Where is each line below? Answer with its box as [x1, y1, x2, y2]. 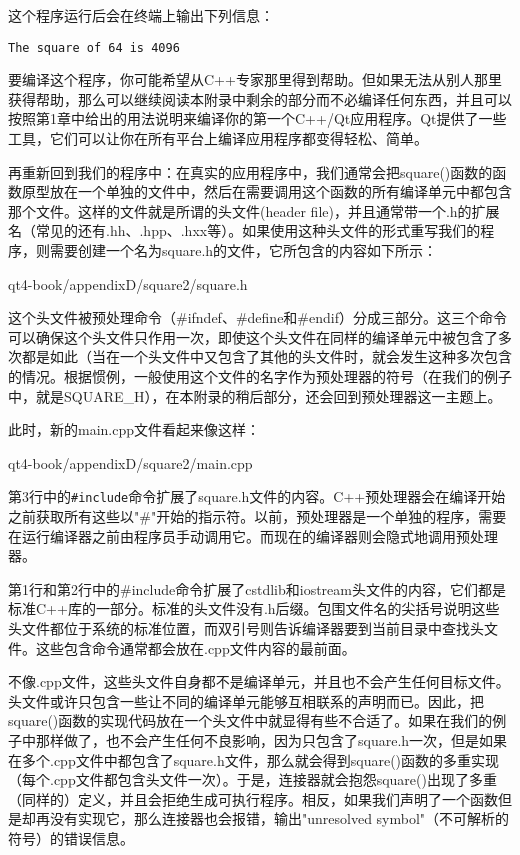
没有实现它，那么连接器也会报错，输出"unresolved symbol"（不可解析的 [49, 808, 510, 829]
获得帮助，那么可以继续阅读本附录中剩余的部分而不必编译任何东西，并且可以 [8, 88, 512, 109]
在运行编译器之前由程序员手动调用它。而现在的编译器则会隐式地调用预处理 [8, 525, 498, 546]
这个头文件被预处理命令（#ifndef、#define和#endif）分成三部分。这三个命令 [8, 307, 507, 328]
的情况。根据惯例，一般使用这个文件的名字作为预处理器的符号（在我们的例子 [8, 365, 512, 386]
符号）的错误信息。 [8, 827, 134, 848]
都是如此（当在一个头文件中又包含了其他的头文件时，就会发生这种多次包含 [21, 346, 512, 367]
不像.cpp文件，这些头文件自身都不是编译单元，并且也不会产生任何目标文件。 [8, 671, 510, 692]
